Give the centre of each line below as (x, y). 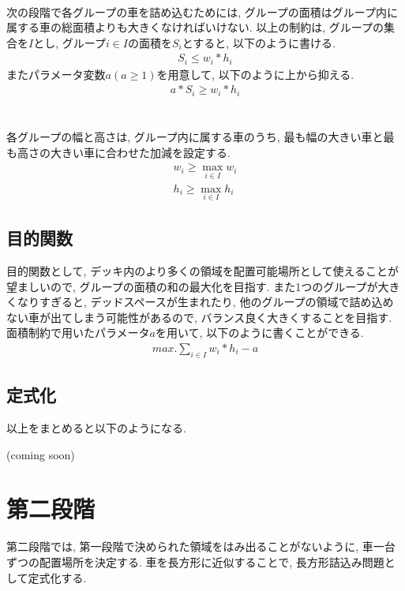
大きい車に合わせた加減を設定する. (140, 152)
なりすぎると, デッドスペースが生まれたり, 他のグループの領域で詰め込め (205, 302)
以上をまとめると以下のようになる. (96, 428)
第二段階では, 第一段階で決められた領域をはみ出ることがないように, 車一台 (201, 546)
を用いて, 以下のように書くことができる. (260, 333)
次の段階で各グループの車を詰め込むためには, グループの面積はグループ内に (202, 11)
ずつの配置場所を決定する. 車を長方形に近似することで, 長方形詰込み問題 (195, 561)
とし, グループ (69, 42)
